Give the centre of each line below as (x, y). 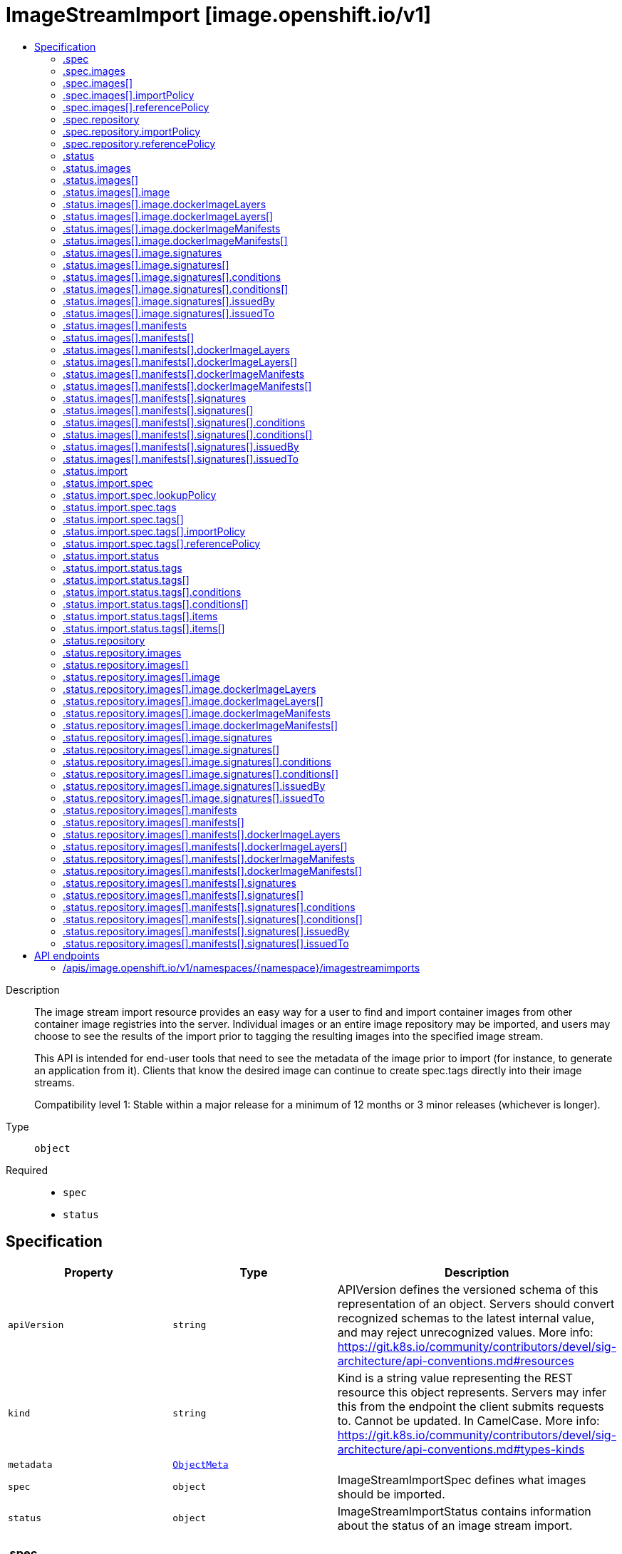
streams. (55, 1082)
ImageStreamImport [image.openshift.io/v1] (219, 15)
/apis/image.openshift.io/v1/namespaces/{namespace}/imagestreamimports (242, 967)
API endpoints (67, 955)
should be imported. (391, 1494)
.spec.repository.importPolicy (132, 131)
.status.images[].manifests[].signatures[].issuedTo (181, 458)
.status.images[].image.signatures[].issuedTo (169, 313)
